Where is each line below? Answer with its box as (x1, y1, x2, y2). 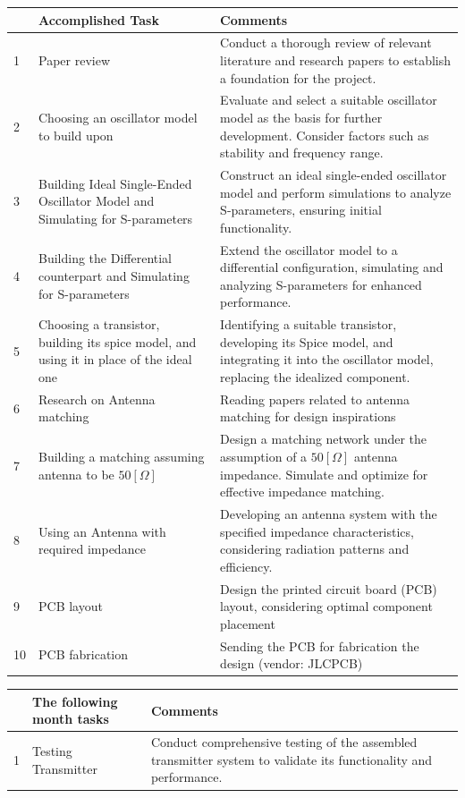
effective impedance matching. (220, 482, 385, 501)
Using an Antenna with (38, 522, 166, 540)
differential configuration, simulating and (220, 258, 444, 276)
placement (220, 614, 275, 632)
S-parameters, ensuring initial (220, 200, 382, 219)
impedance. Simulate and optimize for (220, 464, 428, 483)
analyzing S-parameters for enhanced (220, 275, 422, 293)
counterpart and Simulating (38, 267, 190, 285)
